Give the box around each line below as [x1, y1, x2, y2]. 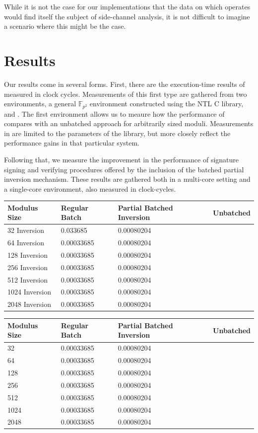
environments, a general [4, 98, 76, 109]
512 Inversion [7, 274, 48, 285]
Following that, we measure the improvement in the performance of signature [4, 154, 239, 164]
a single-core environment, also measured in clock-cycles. [4, 183, 176, 194]
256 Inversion [7, 262, 48, 272]
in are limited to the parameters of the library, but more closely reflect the [4, 128, 231, 138]
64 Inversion [7, 237, 45, 248]
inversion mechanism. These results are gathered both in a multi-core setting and [4, 174, 251, 184]
